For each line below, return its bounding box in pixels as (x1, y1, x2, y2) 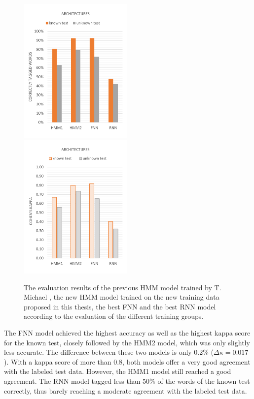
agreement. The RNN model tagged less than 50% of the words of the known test (4, 375, 250, 386)
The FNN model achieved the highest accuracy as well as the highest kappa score (4, 327, 251, 338)
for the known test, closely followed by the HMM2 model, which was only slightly (4, 337, 250, 347)
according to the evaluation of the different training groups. (24, 311, 204, 321)
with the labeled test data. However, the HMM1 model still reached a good (4, 366, 231, 376)
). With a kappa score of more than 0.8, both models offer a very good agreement (4, 356, 251, 367)
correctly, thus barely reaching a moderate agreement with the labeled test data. (4, 385, 247, 396)
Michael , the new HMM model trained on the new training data (24, 292, 219, 302)
